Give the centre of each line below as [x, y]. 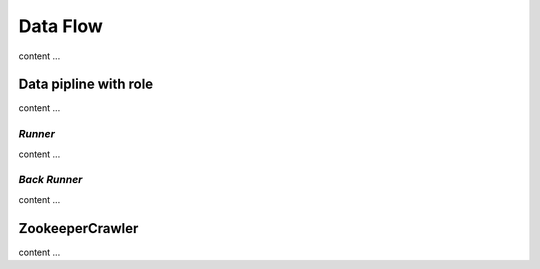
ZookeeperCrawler [78, 228]
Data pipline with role [86, 84]
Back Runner [50, 180]
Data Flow [61, 26]
